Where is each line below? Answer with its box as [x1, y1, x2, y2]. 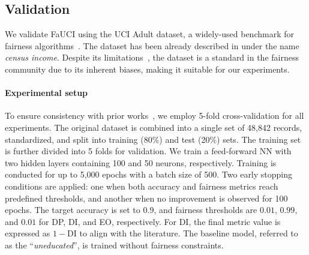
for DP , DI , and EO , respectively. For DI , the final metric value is [38, 215, 281, 227]
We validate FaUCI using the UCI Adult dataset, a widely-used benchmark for [5, 28, 294, 40]
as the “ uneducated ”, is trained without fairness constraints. [5, 238, 224, 251]
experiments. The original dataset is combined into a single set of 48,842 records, [5, 121, 302, 133]
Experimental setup [5, 86, 88, 99]
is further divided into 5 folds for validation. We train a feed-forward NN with [5, 145, 292, 157]
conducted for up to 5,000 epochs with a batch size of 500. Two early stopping [5, 168, 293, 181]
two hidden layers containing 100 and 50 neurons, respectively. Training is [5, 156, 277, 169]
